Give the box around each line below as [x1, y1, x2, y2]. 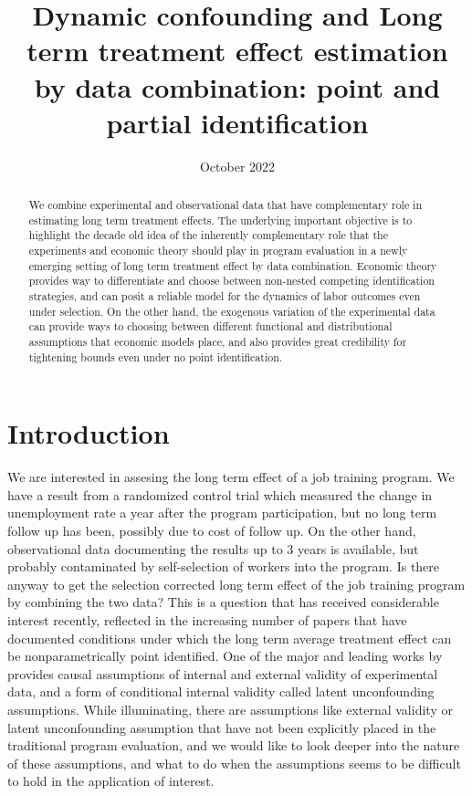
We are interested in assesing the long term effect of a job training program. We [7, 467, 455, 487]
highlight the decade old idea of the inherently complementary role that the [28, 227, 388, 243]
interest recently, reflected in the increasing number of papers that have [7, 610, 407, 629]
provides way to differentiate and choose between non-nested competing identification [28, 273, 435, 288]
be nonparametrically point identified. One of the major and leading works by [7, 646, 443, 665]
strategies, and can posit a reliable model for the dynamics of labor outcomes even [28, 288, 421, 304]
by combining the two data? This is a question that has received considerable [7, 592, 439, 612]
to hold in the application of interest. [7, 771, 215, 791]
